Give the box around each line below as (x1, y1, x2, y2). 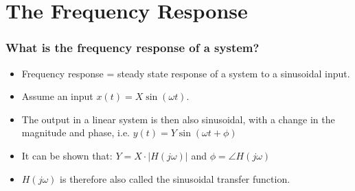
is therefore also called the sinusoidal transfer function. (60, 171, 290, 186)
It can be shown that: (21, 148, 113, 162)
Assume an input (21, 89, 93, 103)
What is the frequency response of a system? (5, 39, 260, 56)
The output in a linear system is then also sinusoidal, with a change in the (21, 112, 335, 126)
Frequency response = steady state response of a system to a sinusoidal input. (21, 66, 350, 80)
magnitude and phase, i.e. (21, 125, 130, 140)
